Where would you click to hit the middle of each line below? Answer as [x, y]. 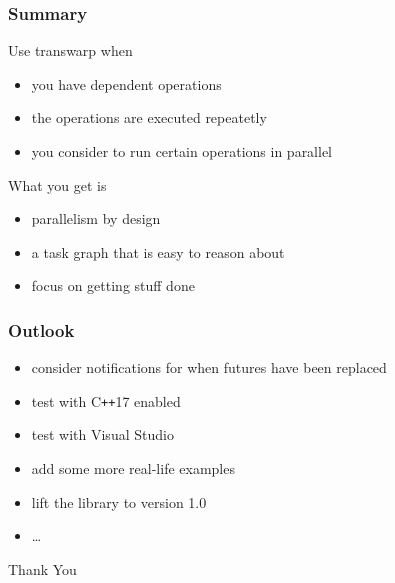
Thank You [42, 568]
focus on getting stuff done [113, 285]
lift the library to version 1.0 [119, 501]
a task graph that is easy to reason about [158, 251]
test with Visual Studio [102, 434]
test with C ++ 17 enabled [106, 400]
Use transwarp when [70, 50]
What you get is [57, 184]
